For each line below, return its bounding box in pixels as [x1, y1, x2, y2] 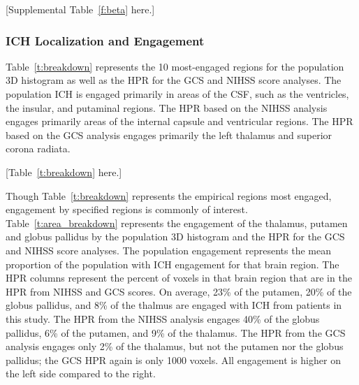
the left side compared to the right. [6, 366, 156, 381]
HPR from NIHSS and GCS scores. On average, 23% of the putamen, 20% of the [6, 284, 352, 298]
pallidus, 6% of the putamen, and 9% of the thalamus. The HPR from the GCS [6, 325, 346, 340]
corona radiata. [6, 141, 71, 156]
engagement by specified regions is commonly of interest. [6, 202, 248, 217]
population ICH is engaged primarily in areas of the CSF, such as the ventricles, [6, 87, 349, 101]
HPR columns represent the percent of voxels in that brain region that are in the [6, 270, 352, 285]
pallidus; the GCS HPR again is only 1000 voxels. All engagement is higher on [6, 352, 341, 367]
